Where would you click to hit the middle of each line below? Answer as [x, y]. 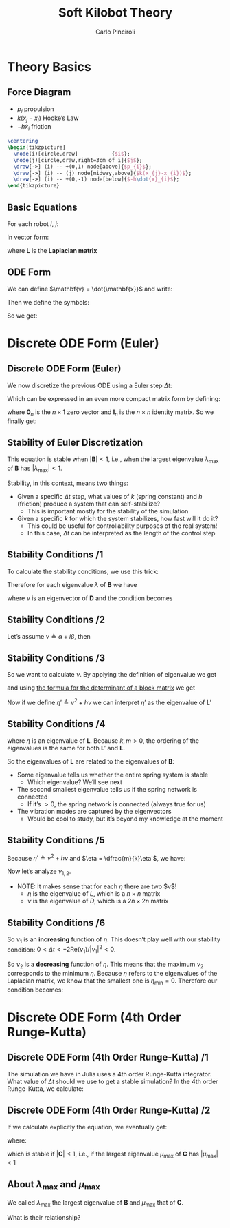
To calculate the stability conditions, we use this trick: [83, 571]
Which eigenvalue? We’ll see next [74, 782]
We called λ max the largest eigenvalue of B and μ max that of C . [95, 1204]
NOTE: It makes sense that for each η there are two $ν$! [97, 886]
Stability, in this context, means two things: [68, 483]
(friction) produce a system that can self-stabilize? [88, 504]
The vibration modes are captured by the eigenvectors [94, 811]
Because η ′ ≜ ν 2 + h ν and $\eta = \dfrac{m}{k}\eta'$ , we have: [96, 857]
